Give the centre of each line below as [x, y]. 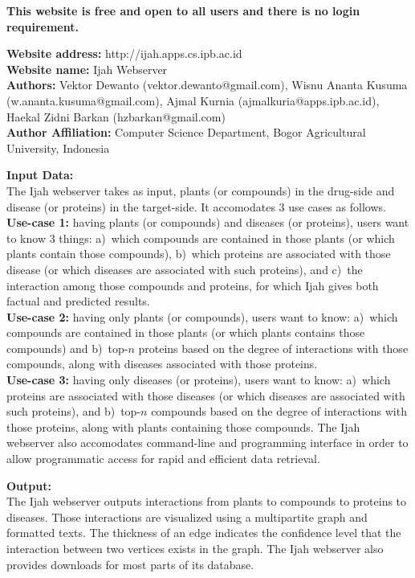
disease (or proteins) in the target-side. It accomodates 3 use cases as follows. [196, 206]
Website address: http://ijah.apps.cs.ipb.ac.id [124, 53]
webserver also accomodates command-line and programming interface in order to [207, 443]
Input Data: [40, 175]
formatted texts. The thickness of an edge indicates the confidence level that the [204, 533]
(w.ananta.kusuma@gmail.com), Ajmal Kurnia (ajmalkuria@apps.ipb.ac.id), [193, 100]
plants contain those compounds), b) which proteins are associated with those [199, 254]
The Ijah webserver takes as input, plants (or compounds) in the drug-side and [201, 190]
